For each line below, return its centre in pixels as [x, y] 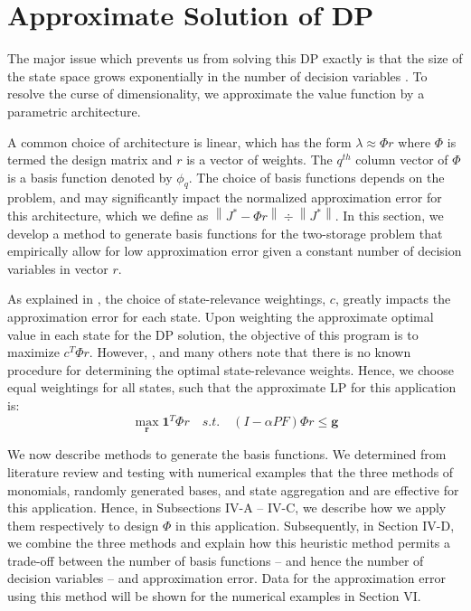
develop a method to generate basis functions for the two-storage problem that [225, 233]
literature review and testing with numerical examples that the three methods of [231, 471]
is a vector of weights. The [259, 160]
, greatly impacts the [393, 299]
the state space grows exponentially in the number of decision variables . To [217, 75]
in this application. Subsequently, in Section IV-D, [315, 525]
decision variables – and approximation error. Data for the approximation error [226, 578]
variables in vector [58, 268]
